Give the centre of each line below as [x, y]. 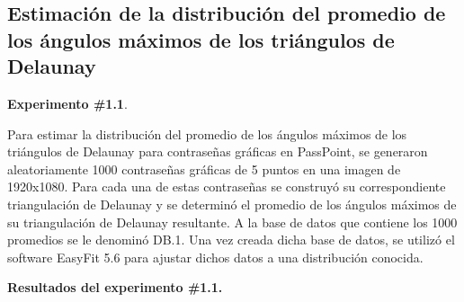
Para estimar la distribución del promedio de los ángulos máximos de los [207, 133]
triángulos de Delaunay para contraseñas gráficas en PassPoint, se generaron [218, 151]
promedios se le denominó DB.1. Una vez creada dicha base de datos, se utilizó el [231, 240]
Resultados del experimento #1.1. [115, 287]
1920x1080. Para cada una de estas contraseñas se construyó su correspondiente [227, 187]
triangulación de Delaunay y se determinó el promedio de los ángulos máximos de [232, 204]
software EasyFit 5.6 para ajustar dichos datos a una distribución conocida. [215, 257]
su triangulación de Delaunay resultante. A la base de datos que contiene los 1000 [232, 222]
